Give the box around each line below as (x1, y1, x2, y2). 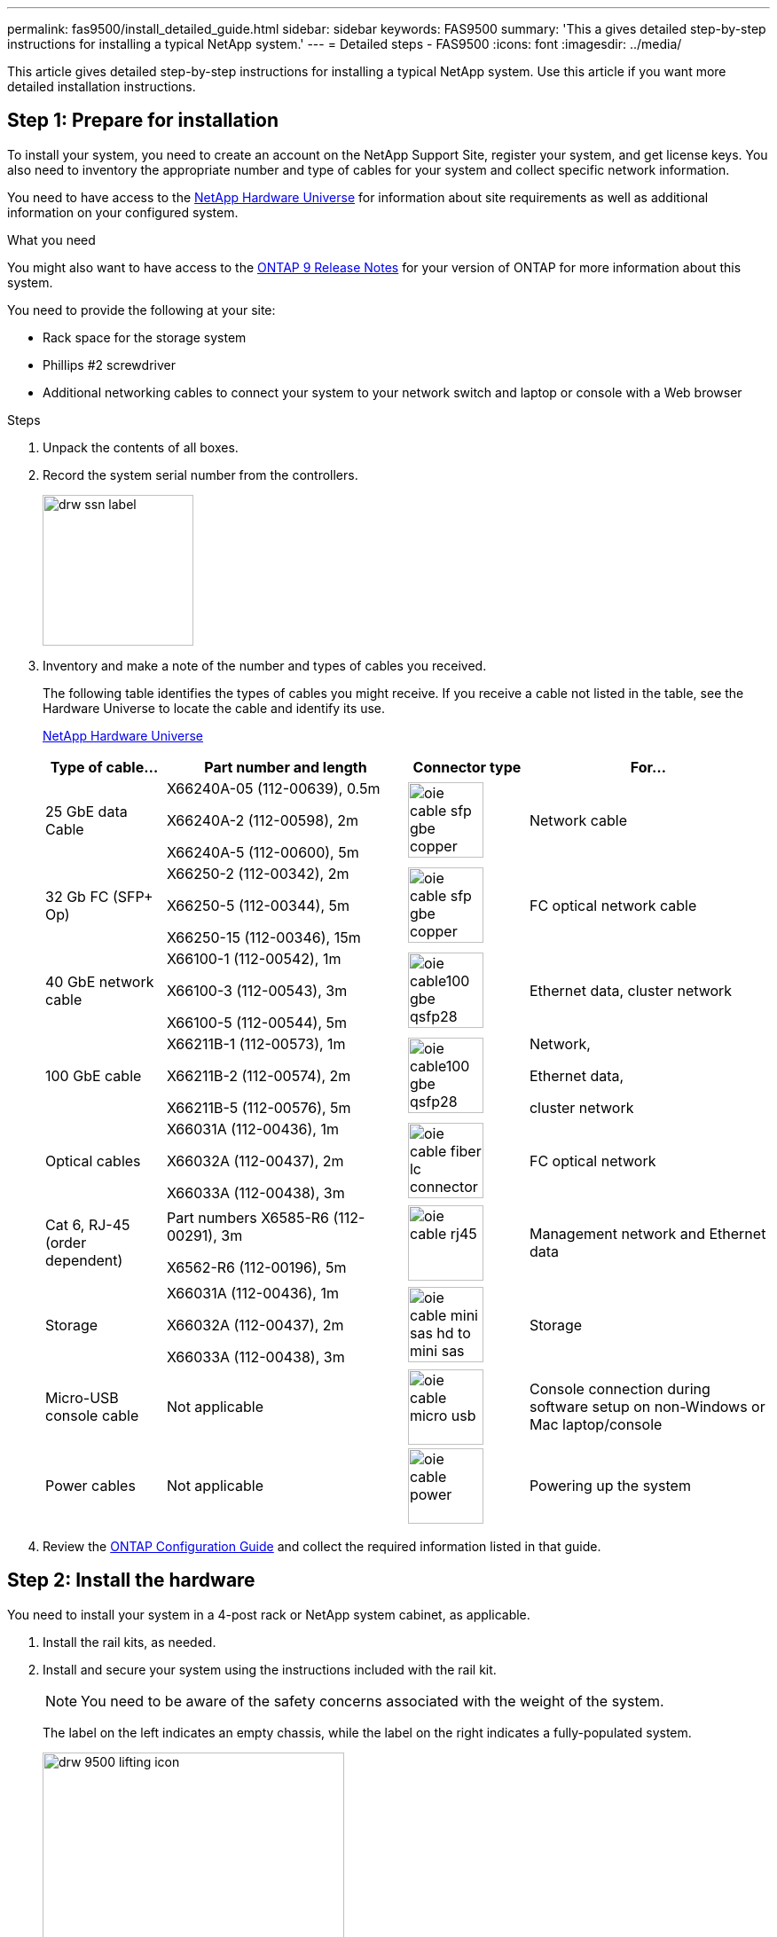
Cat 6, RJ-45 (45, 1216, 130, 1235)
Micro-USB (45, 1389, 119, 1408)
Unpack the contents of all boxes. (43, 439, 239, 455)
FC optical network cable (529, 896, 697, 914)
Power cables (45, 1477, 136, 1495)
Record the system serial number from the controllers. (43, 467, 358, 482)
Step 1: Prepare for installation (7, 109, 279, 132)
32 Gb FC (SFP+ (45, 887, 153, 906)
